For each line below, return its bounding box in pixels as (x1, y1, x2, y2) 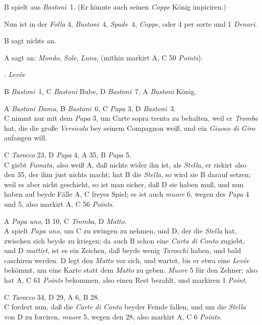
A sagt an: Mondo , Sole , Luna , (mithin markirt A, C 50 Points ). (4, 52, 203, 62)
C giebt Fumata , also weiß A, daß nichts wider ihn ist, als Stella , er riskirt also (4, 159, 247, 170)
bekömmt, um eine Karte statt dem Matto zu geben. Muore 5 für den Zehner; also (4, 265, 258, 275)
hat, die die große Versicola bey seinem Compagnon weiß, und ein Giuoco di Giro (4, 122, 255, 133)
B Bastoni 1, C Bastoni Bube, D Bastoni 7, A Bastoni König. (4, 86, 196, 96)
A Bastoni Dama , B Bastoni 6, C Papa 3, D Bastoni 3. (4, 103, 176, 113)
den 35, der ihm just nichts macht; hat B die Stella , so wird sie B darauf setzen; (4, 169, 251, 180)
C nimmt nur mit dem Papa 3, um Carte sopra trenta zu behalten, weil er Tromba (4, 113, 258, 123)
